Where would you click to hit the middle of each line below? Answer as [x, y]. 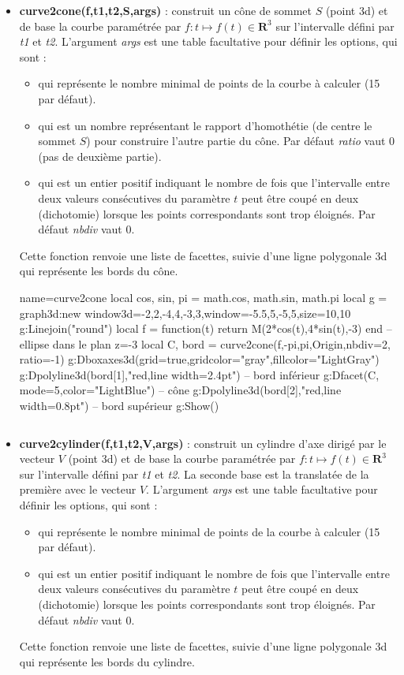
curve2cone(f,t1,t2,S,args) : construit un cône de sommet [165, 10]
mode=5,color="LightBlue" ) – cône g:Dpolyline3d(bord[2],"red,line [180, 390]
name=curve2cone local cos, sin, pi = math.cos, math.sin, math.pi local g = [203, 297]
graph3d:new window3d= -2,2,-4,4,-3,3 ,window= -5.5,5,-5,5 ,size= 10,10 [185, 313]
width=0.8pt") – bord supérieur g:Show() [119, 406]
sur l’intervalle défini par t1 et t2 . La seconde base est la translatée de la [194, 474]
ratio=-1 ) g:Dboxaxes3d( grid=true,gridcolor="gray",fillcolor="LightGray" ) [199, 359]
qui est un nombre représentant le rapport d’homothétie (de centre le [205, 125]
